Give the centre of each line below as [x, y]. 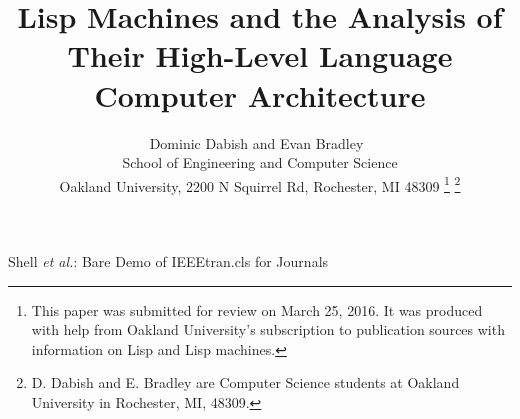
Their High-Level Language [260, 55]
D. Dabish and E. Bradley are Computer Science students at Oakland [245, 382]
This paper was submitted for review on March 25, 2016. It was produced [257, 309]
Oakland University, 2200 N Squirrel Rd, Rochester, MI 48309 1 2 [260, 184]
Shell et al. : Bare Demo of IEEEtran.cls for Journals [168, 260]
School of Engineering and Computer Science [260, 162]
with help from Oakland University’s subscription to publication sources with [268, 329]
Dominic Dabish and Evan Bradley [256, 142]
